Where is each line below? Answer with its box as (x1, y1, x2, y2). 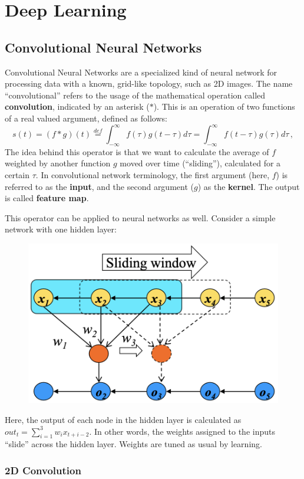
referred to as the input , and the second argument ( (5, 180, 194, 192)
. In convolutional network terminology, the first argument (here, (35, 169, 270, 181)
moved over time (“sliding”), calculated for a (120, 157, 281, 169)
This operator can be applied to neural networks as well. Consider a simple (5, 211, 276, 224)
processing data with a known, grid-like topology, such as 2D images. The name (5, 77, 293, 90)
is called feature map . (5, 192, 89, 204)
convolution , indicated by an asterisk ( (5, 100, 150, 113)
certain (5, 169, 30, 181)
